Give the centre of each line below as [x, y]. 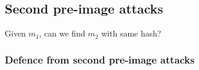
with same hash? [131, 33]
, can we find [62, 33]
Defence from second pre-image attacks [100, 59]
